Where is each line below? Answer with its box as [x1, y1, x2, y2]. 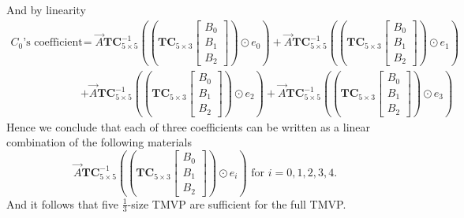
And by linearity [6, 2, 86, 17]
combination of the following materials [6, 134, 193, 150]
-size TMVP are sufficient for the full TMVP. [127, 195, 346, 212]
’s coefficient [23, 37, 83, 49]
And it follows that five [6, 195, 119, 212]
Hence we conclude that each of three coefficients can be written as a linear [6, 118, 371, 135]
